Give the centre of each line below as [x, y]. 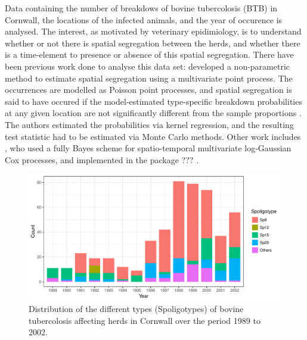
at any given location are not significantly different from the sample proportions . [153, 113]
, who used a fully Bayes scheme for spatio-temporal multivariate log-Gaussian [148, 148]
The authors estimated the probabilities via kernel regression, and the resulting [149, 124]
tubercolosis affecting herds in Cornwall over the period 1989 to [145, 320]
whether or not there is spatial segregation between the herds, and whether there [153, 43]
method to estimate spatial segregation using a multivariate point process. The [149, 78]
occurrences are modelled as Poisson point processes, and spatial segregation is [148, 90]
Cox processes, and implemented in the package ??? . [102, 159]
